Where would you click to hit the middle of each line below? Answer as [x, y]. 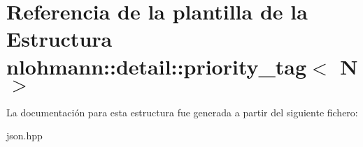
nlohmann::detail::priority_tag [157, 66]
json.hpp [24, 136]
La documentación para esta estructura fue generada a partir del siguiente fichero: [182, 112]
